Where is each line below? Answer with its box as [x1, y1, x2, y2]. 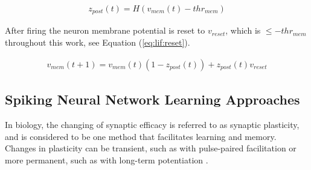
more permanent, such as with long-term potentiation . [5, 153, 208, 166]
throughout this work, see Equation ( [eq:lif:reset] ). [5, 36, 190, 49]
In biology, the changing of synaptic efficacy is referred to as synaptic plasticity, [5, 118, 300, 130]
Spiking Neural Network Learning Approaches [5, 90, 300, 109]
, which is [225, 24, 261, 37]
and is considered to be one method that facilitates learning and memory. [5, 130, 277, 142]
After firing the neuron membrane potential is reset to [5, 24, 205, 37]
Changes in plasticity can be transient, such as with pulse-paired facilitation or [5, 142, 297, 154]
